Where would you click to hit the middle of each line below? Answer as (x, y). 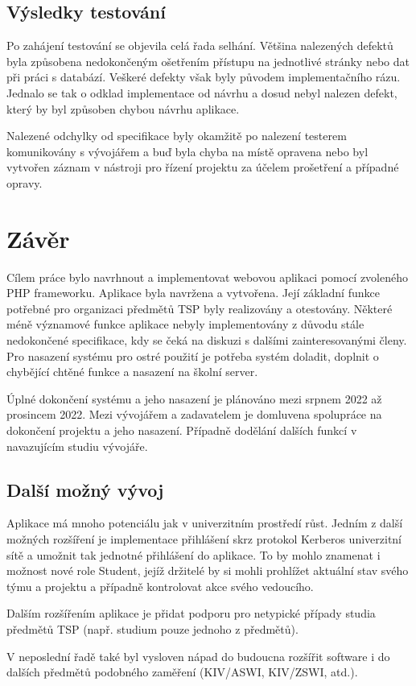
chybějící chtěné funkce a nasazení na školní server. (132, 372)
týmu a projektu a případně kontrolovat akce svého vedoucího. (160, 586)
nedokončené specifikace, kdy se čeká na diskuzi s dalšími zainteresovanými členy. (207, 340)
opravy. (25, 182)
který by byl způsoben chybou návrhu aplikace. (123, 108)
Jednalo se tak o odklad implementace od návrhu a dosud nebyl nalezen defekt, (202, 92)
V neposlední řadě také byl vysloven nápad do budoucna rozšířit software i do (198, 656)
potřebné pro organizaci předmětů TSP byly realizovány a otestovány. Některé (200, 308)
